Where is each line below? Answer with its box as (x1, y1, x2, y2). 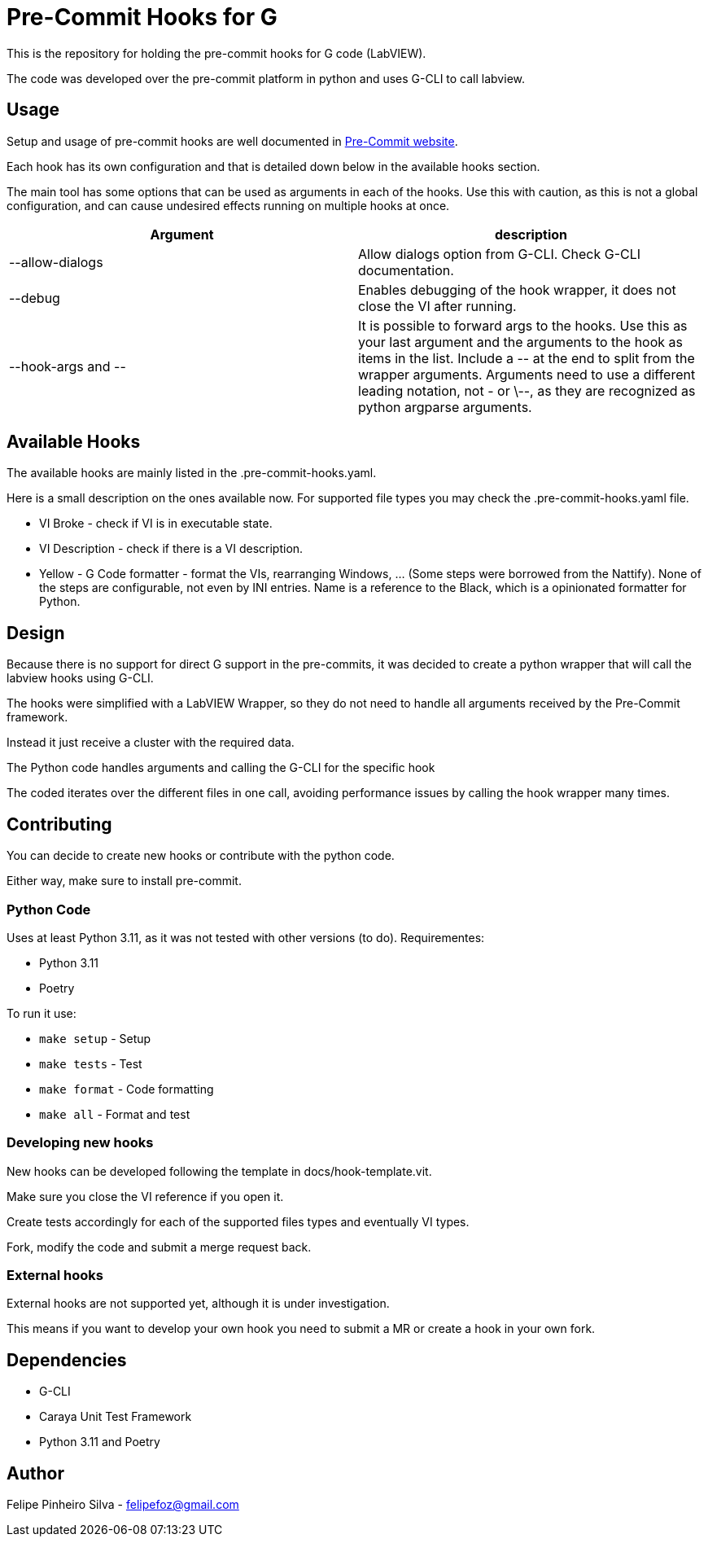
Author (7, 1462, 64, 1484)
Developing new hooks (7, 1134, 154, 1151)
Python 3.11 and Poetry (39, 1435, 160, 1449)
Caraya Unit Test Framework (39, 1409, 192, 1424)
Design (7, 622, 65, 643)
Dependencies (7, 1349, 127, 1370)
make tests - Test (39, 1056, 142, 1071)
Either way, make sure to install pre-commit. (7, 874, 242, 888)
